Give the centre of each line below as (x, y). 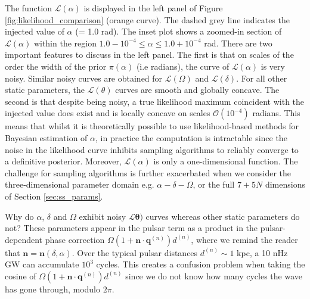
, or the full (214, 184)
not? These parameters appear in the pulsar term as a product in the (131, 228)
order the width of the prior (56, 66)
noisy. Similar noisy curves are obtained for (84, 78)
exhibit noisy (103, 216)
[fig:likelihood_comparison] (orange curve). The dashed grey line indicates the (147, 19)
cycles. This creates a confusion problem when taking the (201, 264)
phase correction (75, 239)
